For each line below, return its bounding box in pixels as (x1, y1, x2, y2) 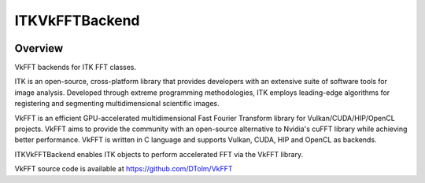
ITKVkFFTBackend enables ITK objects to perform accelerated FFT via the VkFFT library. (14, 149, 303, 159)
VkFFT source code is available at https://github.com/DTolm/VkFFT (14, 164, 233, 174)
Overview (14, 42, 64, 55)
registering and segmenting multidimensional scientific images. (14, 99, 220, 108)
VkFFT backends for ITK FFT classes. (14, 63, 137, 72)
